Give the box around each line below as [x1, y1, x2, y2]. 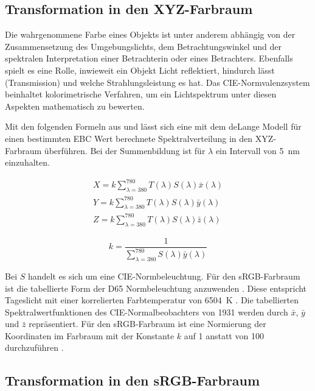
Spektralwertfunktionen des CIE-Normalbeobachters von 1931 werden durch [5, 305, 288, 318]
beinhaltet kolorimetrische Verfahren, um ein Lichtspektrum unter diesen [5, 88, 277, 100]
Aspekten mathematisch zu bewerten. [5, 99, 145, 112]
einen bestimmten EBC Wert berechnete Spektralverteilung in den [5, 132, 253, 144]
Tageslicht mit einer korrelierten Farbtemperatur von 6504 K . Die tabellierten [5, 294, 299, 306]
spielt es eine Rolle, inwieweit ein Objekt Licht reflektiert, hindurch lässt [5, 63, 275, 76]
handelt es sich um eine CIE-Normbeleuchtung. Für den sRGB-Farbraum [27, 269, 300, 282]
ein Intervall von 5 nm [215, 144, 300, 157]
